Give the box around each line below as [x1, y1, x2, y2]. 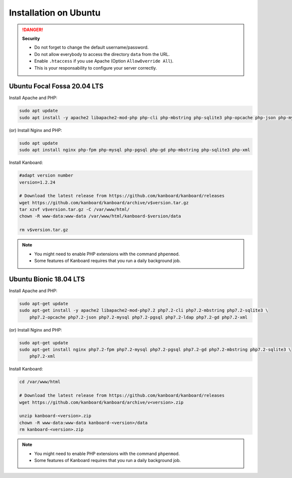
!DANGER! [22, 27, 43, 33]
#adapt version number [19, 173, 73, 178]
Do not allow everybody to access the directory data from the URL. [34, 51, 170, 57]
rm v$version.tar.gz [19, 227, 68, 233]
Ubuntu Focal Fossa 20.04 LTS [9, 82, 104, 90]
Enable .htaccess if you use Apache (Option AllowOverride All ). [34, 58, 174, 64]
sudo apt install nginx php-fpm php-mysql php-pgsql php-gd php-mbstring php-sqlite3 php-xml [19, 147, 251, 153]
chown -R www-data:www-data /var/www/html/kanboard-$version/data [19, 213, 181, 219]
